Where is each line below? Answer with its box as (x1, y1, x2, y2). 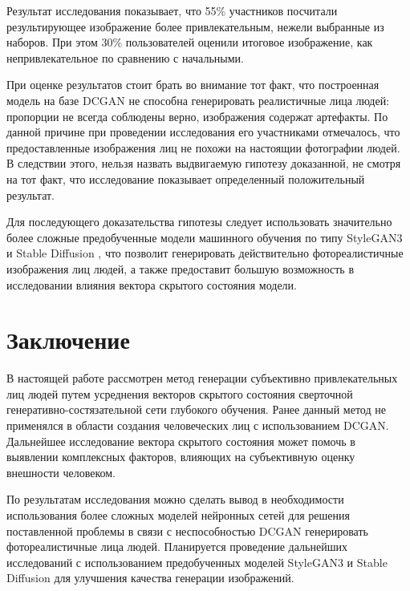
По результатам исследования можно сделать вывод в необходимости (6, 491, 344, 508)
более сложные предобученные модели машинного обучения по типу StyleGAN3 (6, 229, 403, 245)
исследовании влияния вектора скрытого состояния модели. (6, 276, 297, 293)
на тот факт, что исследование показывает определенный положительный (6, 170, 365, 187)
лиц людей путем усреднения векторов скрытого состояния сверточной (6, 385, 353, 402)
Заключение (6, 323, 130, 356)
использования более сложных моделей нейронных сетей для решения (6, 506, 350, 523)
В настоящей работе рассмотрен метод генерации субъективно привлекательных (6, 370, 398, 387)
